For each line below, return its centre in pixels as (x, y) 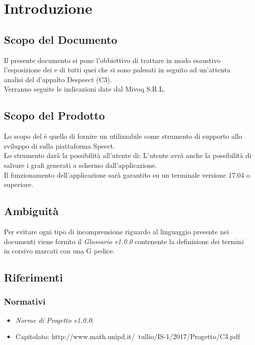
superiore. (19, 184)
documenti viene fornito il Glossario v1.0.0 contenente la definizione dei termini (124, 241)
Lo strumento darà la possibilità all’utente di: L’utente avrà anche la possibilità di (128, 155)
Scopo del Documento (61, 39)
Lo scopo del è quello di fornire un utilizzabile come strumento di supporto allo (123, 136)
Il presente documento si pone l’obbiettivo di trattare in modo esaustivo (112, 60)
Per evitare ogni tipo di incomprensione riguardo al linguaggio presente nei (116, 231)
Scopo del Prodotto (55, 115)
